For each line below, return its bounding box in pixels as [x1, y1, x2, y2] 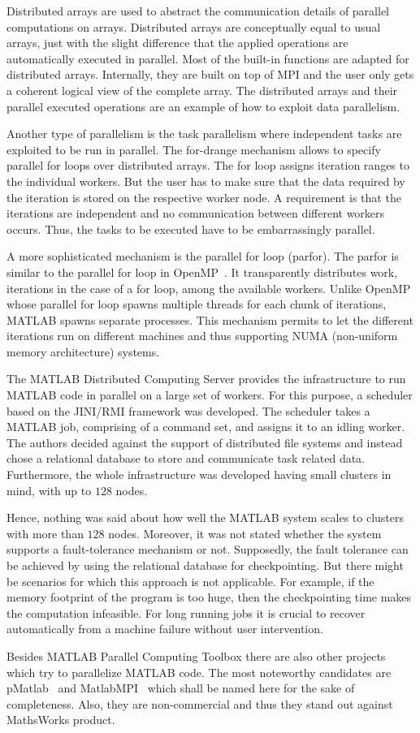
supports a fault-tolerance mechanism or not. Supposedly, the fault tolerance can [6, 541, 409, 558]
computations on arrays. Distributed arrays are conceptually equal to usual [6, 18, 381, 35]
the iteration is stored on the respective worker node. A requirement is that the [6, 188, 401, 205]
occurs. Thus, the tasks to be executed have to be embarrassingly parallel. [6, 220, 375, 237]
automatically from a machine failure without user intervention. [6, 620, 323, 637]
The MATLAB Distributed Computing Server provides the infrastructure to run [6, 370, 406, 387]
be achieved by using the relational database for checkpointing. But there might [6, 557, 404, 573]
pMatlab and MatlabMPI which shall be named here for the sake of [6, 679, 355, 696]
